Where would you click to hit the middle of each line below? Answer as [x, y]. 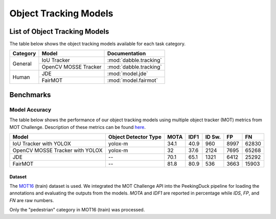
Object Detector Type [135, 137]
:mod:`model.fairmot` [133, 80]
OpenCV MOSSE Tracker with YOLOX [57, 150]
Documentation [127, 54]
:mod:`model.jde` [128, 74]
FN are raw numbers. [32, 200]
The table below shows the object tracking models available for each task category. [98, 44]
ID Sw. [213, 137]
